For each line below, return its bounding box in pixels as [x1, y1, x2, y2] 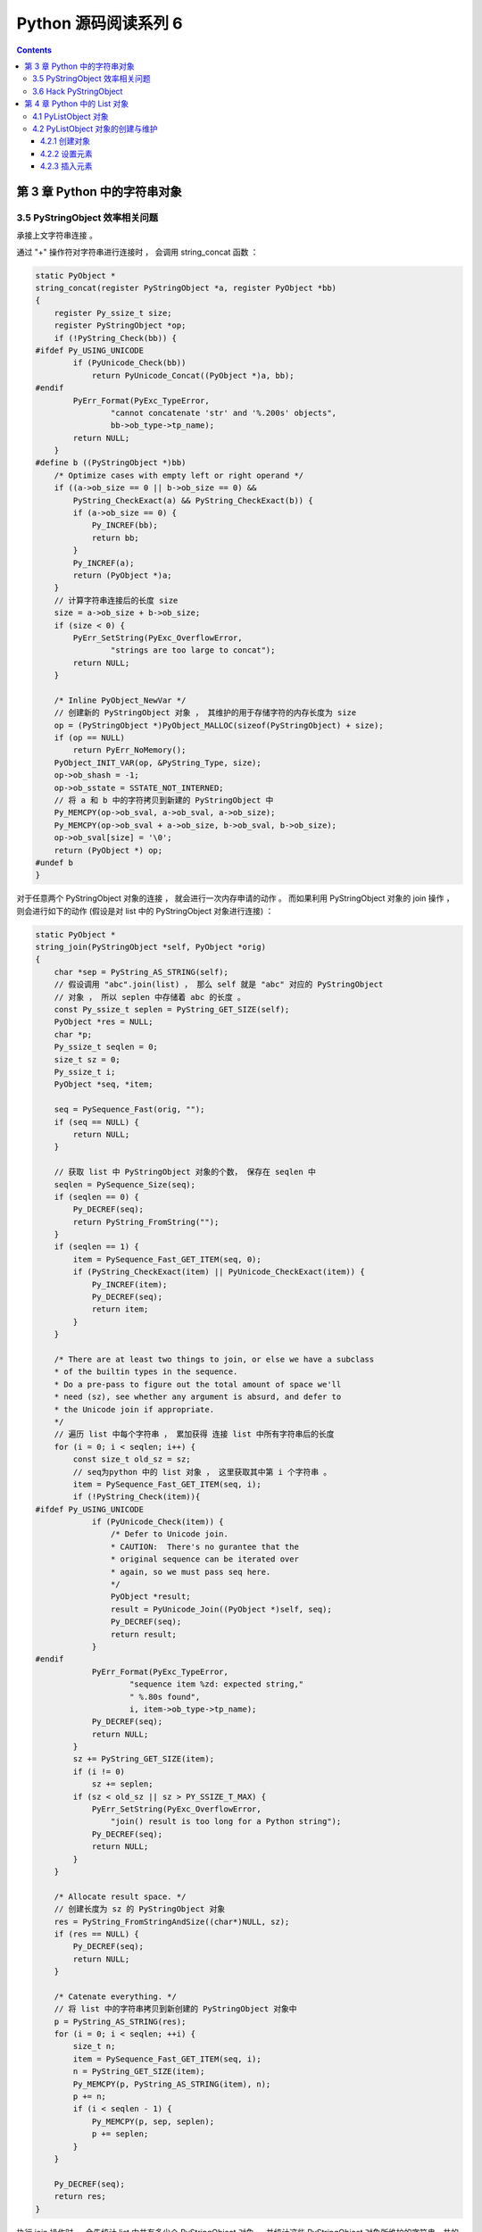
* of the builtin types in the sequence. [54, 1367, 238, 1377]
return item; [91, 1304, 149, 1314]
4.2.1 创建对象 [40, 136, 91, 146]
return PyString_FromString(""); [72, 1217, 220, 1227]
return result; [110, 1629, 178, 1639]
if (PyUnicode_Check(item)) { [91, 1517, 224, 1527]
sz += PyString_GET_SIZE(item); [72, 1754, 214, 1764]
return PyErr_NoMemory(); [72, 745, 187, 755]
